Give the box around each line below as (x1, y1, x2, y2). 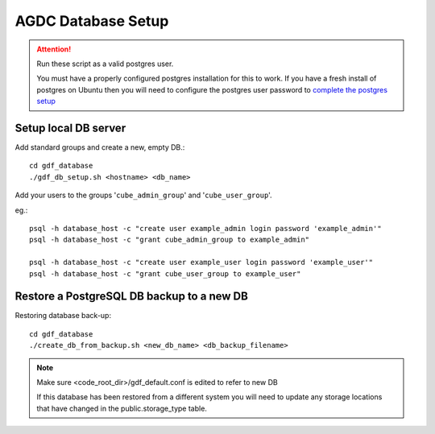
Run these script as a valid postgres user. (36, 59, 174, 68)
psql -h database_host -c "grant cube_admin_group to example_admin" (29, 235, 310, 245)
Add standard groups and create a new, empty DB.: (14, 143, 185, 152)
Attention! (36, 44, 72, 54)
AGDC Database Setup (14, 12, 169, 30)
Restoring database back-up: (14, 311, 112, 320)
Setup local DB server (14, 121, 126, 134)
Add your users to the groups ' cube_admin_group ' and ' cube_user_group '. (14, 190, 273, 200)
